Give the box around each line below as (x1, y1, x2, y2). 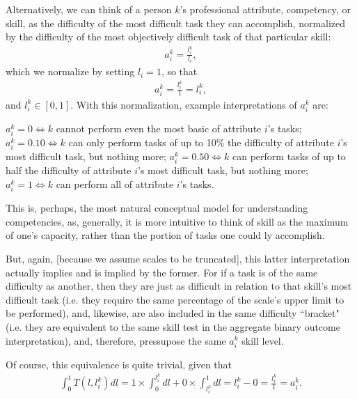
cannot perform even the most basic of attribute (56, 120, 262, 135)
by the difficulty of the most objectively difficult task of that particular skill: (6, 29, 331, 44)
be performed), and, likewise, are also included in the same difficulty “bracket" (6, 306, 340, 320)
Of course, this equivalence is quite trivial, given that (6, 357, 232, 371)
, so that (161, 64, 198, 79)
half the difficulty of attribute (6, 163, 132, 178)
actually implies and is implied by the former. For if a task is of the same (6, 265, 318, 279)
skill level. (241, 333, 284, 347)
